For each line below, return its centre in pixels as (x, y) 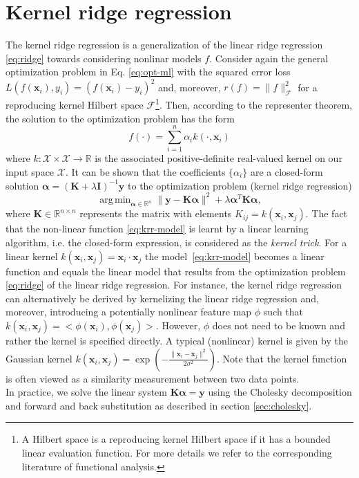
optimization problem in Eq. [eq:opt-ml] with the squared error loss (148, 72)
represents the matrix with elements (156, 213)
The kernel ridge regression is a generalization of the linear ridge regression (164, 45)
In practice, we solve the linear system (86, 392)
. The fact (327, 213)
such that (283, 312)
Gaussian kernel (39, 358)
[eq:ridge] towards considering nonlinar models (104, 58)
